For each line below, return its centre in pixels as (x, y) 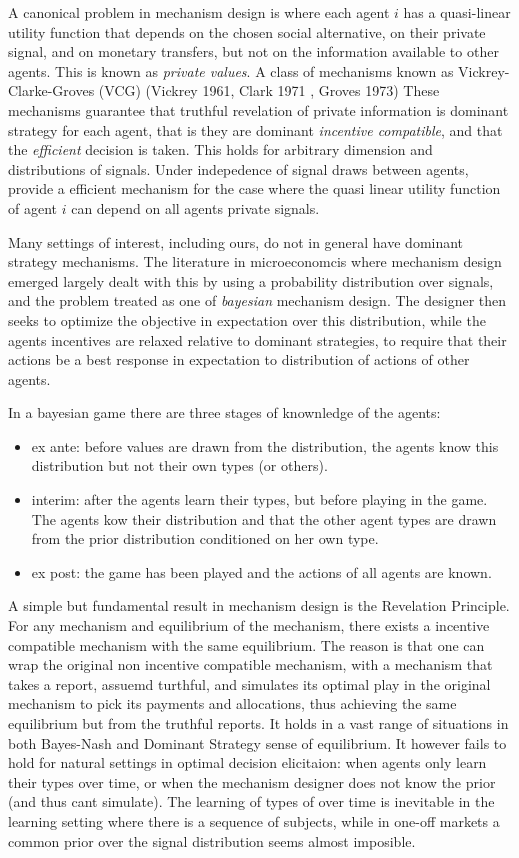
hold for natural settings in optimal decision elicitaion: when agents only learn (247, 762)
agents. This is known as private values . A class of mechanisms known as (231, 70)
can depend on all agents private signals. (195, 207)
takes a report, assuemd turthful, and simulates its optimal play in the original (249, 683)
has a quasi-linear (457, 12)
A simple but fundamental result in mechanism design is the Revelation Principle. (259, 605)
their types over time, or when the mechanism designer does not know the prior (252, 781)
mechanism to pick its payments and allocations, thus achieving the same (232, 703)
